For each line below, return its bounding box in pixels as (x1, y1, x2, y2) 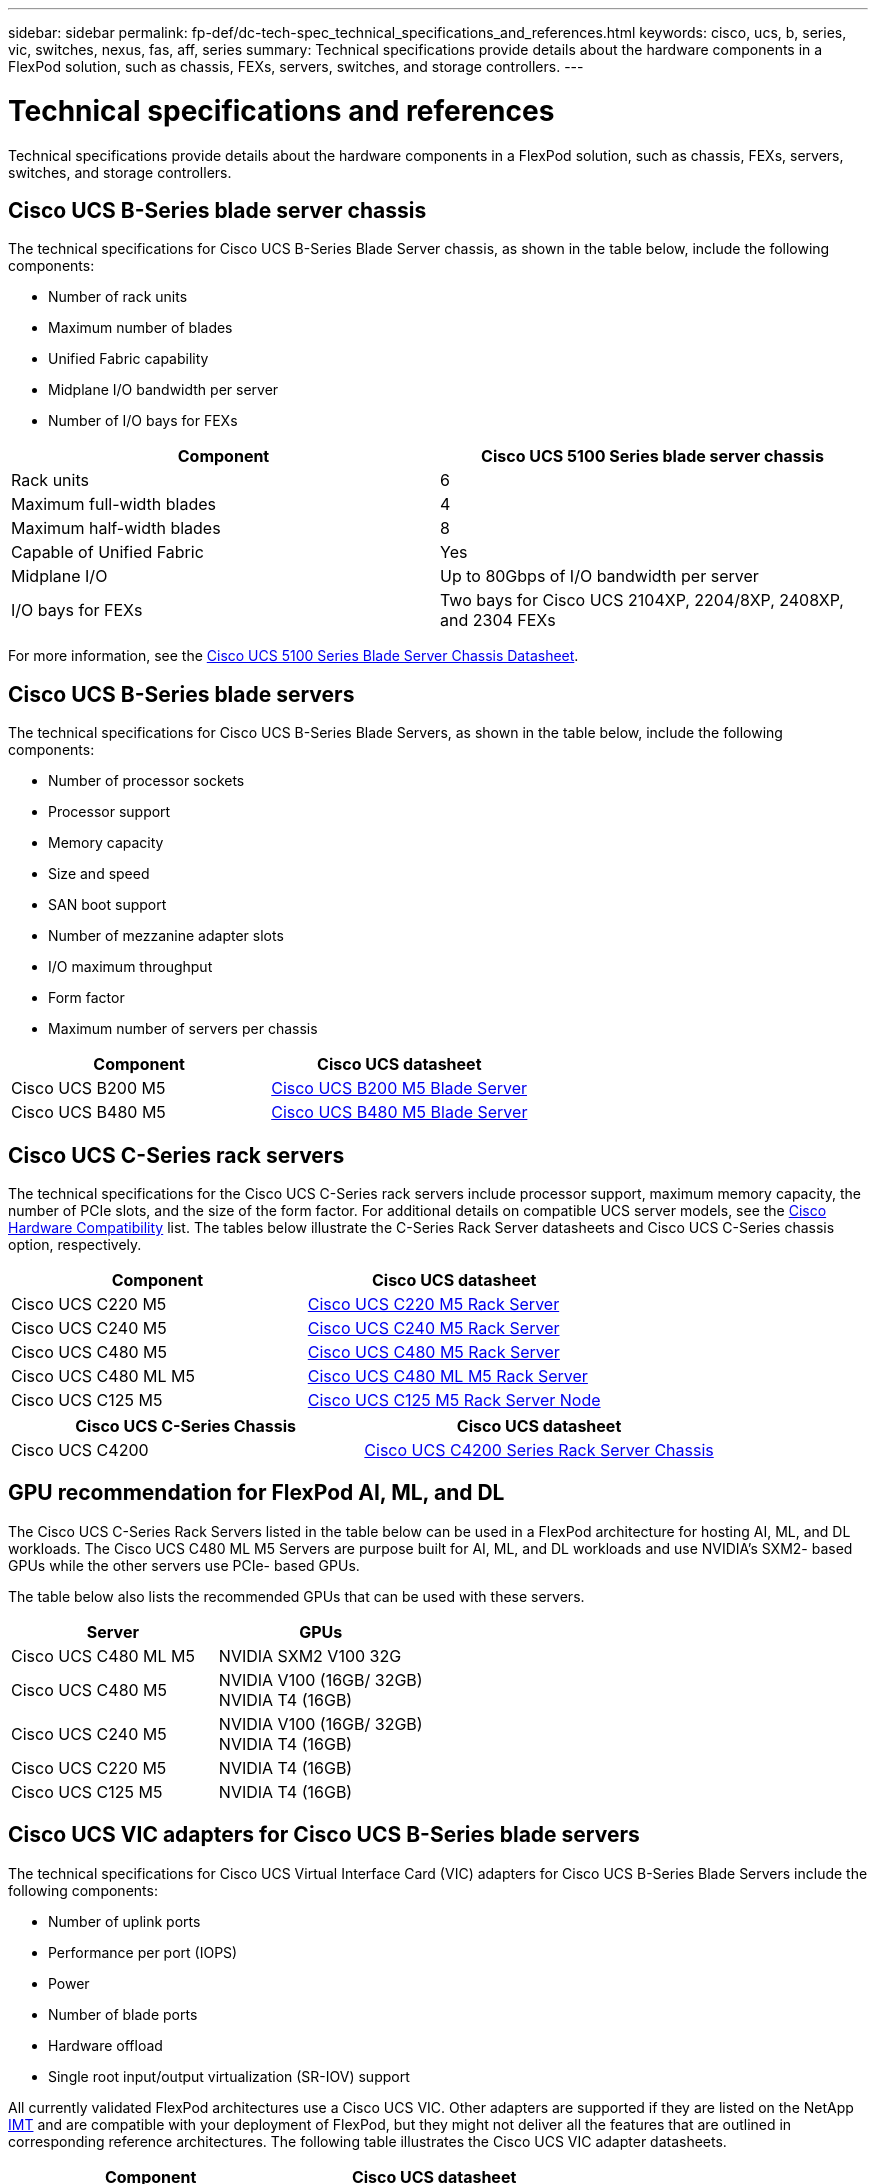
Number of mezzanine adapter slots (48, 927, 284, 945)
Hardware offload (48, 2036, 163, 2054)
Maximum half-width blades (11, 518, 221, 539)
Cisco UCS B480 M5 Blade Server (271, 1102, 528, 1123)
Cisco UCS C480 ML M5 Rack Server (307, 1366, 588, 1387)
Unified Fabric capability (48, 350, 209, 368)
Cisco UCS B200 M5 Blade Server (271, 1078, 528, 1099)
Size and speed (48, 865, 150, 883)
